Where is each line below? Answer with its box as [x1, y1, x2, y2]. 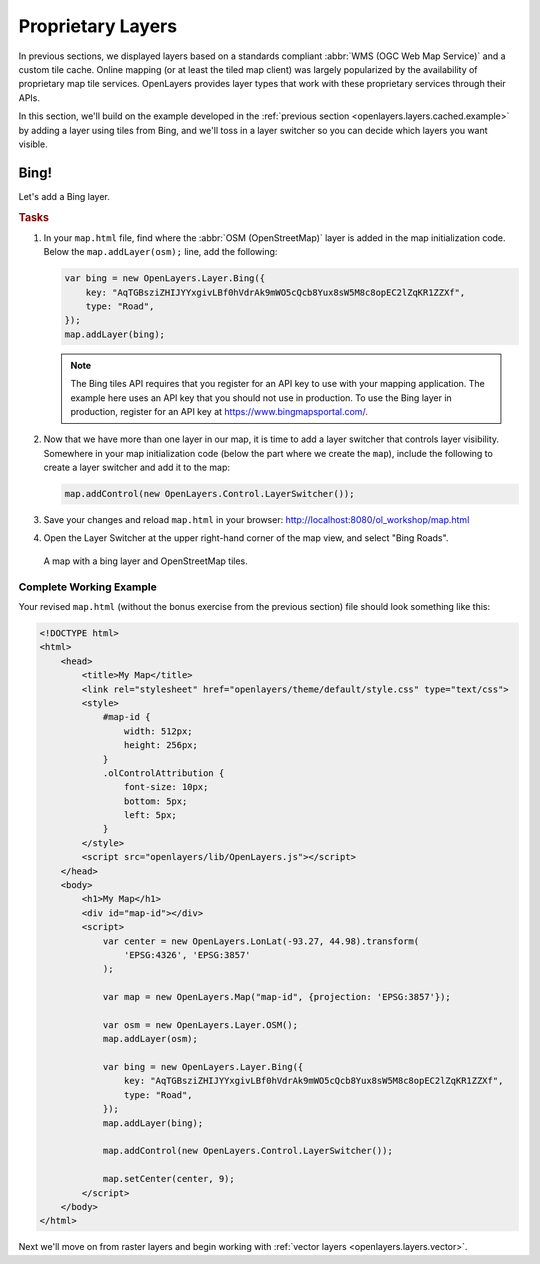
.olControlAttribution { [102, 767, 225, 779]
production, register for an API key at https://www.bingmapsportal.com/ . [70, 405, 369, 417]
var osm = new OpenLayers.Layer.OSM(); [102, 1019, 299, 1030]
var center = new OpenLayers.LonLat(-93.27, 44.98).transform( [102, 935, 420, 947]
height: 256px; [123, 740, 199, 751]
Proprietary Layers [18, 15, 178, 37]
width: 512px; [123, 725, 194, 737]
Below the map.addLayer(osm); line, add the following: [43, 246, 278, 258]
